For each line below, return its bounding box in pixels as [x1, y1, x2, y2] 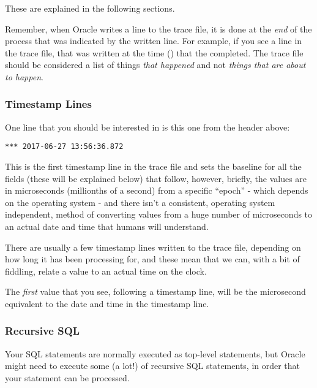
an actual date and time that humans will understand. [5, 220, 209, 232]
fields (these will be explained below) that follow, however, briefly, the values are [5, 172, 307, 184]
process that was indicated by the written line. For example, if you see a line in [5, 34, 302, 47]
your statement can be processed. [5, 371, 130, 384]
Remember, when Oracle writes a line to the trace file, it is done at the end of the [5, 22, 312, 35]
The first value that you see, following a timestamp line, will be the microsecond [5, 285, 306, 298]
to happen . [5, 70, 43, 83]
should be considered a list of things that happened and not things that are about [5, 58, 306, 71]
